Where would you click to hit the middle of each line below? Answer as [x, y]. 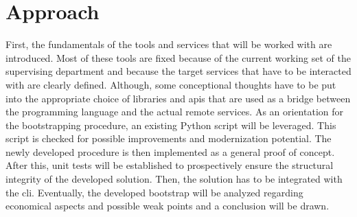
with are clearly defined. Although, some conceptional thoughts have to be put [171, 84]
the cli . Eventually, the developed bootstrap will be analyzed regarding [154, 192]
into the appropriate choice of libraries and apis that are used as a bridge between [178, 98]
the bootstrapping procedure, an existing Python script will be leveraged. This [171, 125]
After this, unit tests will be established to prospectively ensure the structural [170, 165]
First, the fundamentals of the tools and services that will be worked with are [169, 44]
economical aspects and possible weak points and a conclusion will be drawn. [168, 206]
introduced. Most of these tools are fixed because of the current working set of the [178, 57]
